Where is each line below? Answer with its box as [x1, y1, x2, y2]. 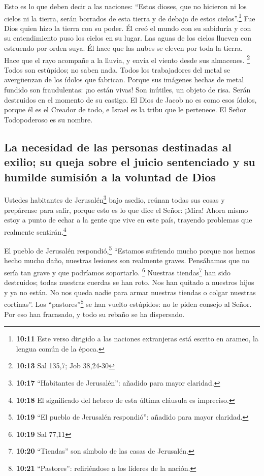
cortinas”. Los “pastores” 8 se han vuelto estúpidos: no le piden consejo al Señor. [4, 297, 252, 309]
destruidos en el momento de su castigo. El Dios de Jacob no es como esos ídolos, [4, 94, 257, 105]
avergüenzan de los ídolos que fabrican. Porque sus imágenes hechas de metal [4, 74, 244, 85]
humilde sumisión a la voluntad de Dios [4, 169, 216, 184]
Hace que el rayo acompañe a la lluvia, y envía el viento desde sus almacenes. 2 [4, 53, 250, 65]
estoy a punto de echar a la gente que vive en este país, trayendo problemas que [4, 214, 252, 225]
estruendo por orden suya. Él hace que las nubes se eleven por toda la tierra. [4, 43, 243, 53]
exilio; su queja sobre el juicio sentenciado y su [4, 154, 255, 170]
